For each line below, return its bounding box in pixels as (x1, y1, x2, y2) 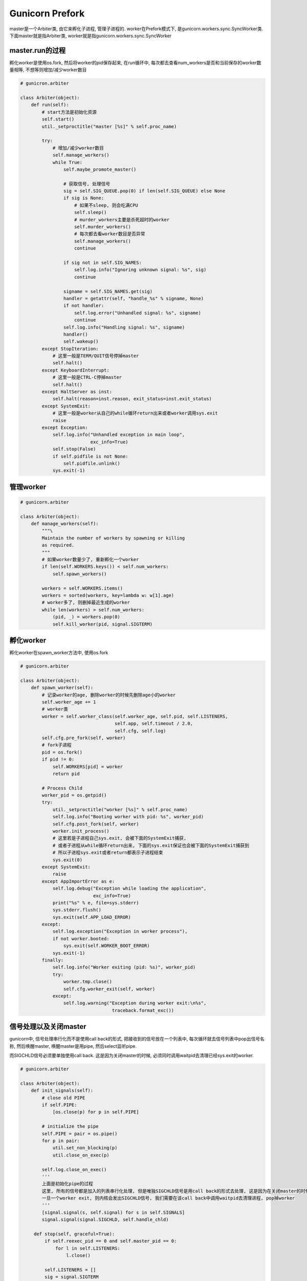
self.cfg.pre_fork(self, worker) (41, 735, 126, 740)
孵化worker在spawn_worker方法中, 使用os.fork (9, 650, 108, 656)
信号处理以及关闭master (9, 1022, 86, 1031)
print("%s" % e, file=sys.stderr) (52, 900, 139, 905)
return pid (52, 771, 80, 776)
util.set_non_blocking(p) (52, 1145, 118, 1151)
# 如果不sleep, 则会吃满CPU (74, 202, 138, 208)
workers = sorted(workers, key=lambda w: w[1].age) (41, 592, 174, 598)
